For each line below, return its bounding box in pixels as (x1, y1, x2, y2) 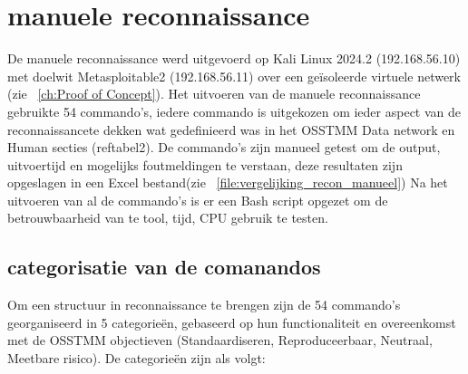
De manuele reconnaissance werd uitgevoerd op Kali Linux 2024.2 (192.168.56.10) (7, 49, 461, 68)
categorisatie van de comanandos (7, 253, 321, 281)
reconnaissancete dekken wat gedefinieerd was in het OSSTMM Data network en (7, 120, 455, 139)
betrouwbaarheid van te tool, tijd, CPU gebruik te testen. (7, 208, 328, 227)
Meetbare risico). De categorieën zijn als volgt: (7, 349, 266, 368)
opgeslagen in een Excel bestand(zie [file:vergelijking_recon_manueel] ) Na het (7, 173, 448, 192)
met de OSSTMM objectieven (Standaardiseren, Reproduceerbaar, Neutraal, (7, 331, 433, 350)
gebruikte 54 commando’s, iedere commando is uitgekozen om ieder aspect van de (7, 101, 462, 120)
